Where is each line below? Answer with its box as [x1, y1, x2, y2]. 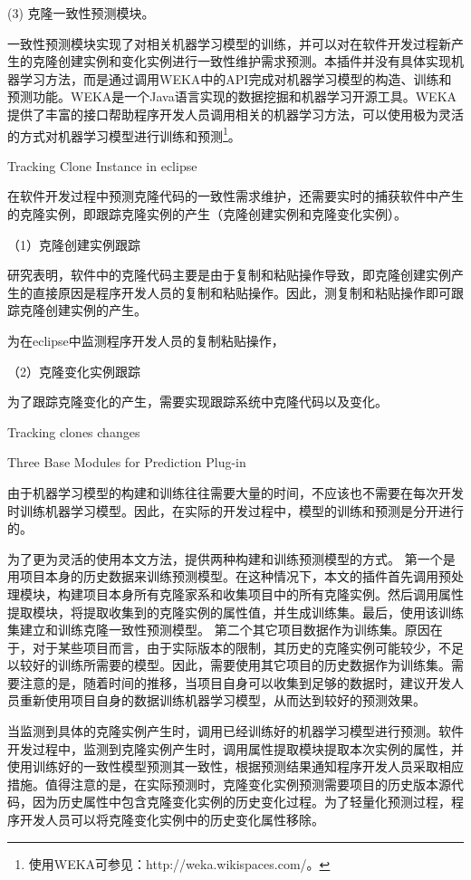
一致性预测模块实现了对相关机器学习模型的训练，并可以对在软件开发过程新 [7, 33, 451, 53]
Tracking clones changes [7, 422, 140, 441]
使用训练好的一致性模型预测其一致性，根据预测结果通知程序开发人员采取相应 [7, 757, 464, 776]
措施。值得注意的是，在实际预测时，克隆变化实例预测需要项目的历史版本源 [7, 774, 451, 793]
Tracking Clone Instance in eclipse [7, 156, 197, 175]
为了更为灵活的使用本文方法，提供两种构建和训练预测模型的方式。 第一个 [7, 549, 443, 568]
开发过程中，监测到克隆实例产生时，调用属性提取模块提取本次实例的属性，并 [7, 739, 464, 758]
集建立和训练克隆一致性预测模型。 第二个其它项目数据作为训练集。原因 [7, 620, 430, 639]
